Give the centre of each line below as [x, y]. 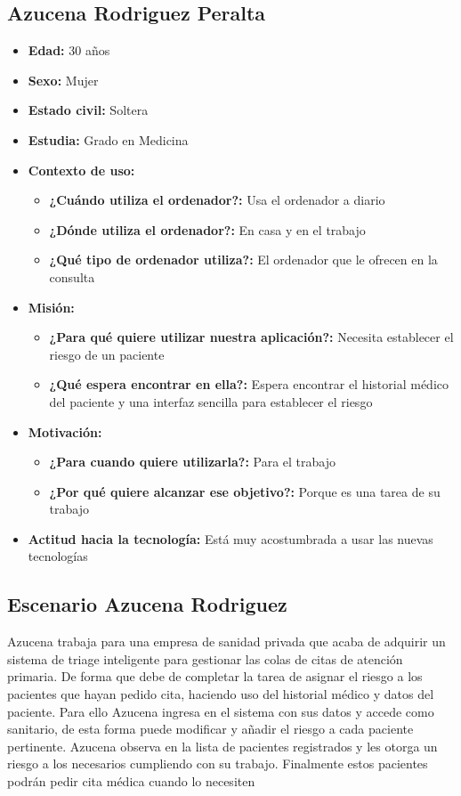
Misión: [51, 307]
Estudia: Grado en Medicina [108, 139]
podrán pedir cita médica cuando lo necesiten [131, 781]
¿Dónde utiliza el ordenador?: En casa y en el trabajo [207, 229]
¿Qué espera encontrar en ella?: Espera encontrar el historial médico [249, 384]
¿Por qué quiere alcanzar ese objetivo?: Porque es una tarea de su [245, 491]
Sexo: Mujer [63, 80]
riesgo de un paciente [107, 354]
